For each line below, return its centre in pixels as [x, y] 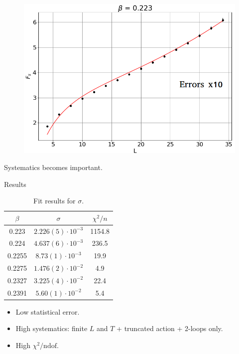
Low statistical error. [48, 311]
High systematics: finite [52, 328]
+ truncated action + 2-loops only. [170, 328]
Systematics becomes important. [53, 167]
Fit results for [55, 201]
